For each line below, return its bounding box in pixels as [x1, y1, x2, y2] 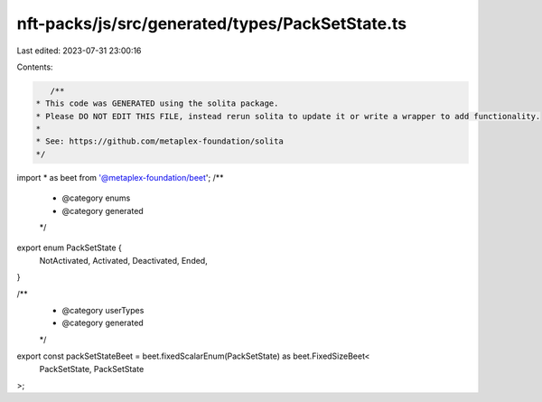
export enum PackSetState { [16, 242, 122, 253]
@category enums [61, 192, 131, 203]
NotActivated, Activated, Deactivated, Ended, [39, 255, 208, 266]
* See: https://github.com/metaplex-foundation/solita [35, 136, 284, 146]
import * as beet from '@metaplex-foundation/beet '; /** [16, 172, 224, 182]
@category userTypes [61, 304, 145, 315]
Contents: [16, 61, 53, 72]
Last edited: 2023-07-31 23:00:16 [16, 45, 142, 56]
